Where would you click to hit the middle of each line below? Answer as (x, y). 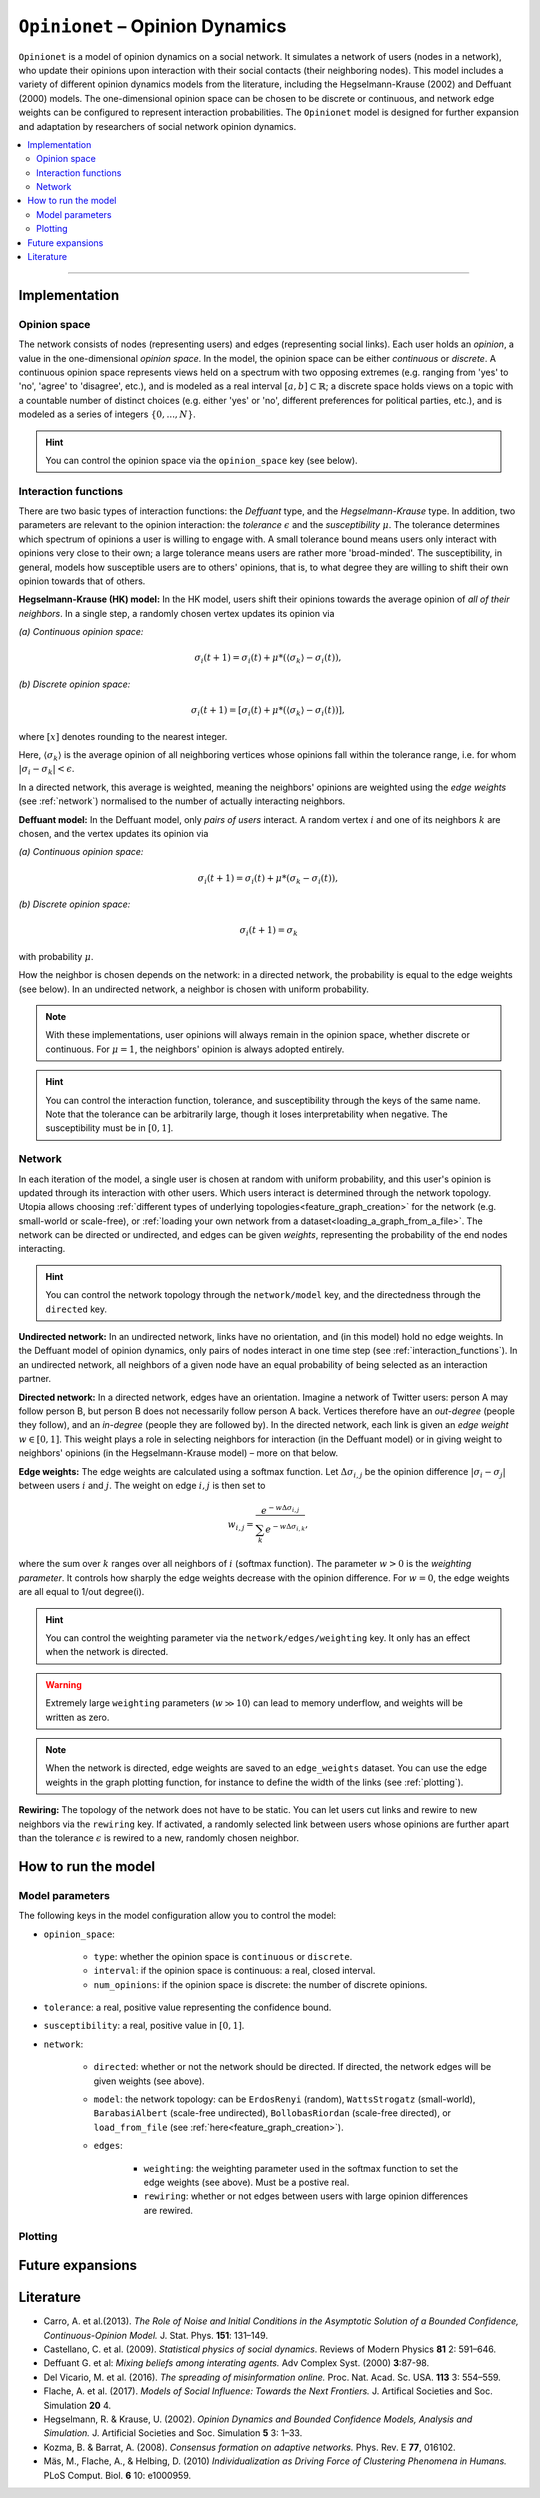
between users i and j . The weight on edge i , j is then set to (142, 1485)
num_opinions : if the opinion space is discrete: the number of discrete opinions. (260, 1984)
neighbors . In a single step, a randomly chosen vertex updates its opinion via (176, 613)
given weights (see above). (149, 2081)
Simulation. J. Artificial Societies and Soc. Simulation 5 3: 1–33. (173, 2433)
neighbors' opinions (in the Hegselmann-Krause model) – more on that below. (178, 1453)
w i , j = (240, 1525)
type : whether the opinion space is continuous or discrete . (223, 1956)
